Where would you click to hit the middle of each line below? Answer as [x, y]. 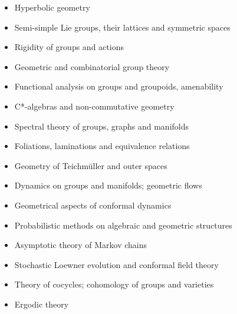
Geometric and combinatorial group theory [92, 66]
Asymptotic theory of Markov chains [81, 245]
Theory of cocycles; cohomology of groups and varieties [114, 284]
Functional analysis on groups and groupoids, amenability [119, 86]
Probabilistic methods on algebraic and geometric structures [123, 225]
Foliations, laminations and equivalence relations [102, 146]
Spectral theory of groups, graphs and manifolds [102, 126]
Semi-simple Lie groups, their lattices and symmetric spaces [122, 27]
